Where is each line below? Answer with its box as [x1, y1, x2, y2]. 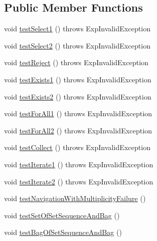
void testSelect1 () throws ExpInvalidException [4, 23, 151, 34]
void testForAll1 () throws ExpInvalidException [4, 108, 152, 119]
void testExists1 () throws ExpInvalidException [4, 74, 151, 84]
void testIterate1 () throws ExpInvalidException [4, 159, 153, 169]
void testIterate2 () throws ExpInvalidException [4, 176, 153, 186]
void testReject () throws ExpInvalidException [4, 57, 149, 68]
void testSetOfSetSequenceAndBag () [4, 210, 120, 220]
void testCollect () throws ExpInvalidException [4, 142, 151, 153]
